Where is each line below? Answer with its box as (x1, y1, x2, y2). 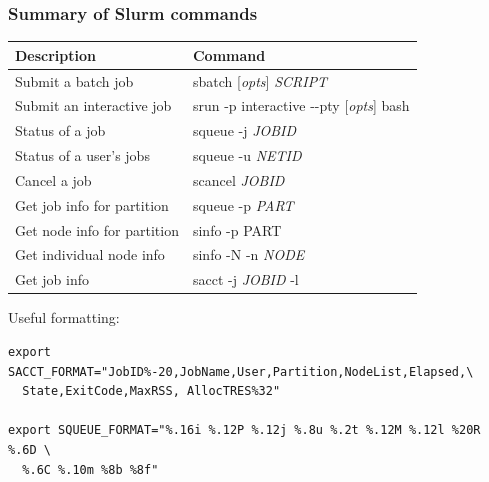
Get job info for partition (15, 194, 169, 215)
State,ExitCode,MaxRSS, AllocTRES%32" (22, 384, 281, 399)
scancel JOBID (192, 169, 285, 190)
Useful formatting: (8, 307, 120, 328)
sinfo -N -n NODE (192, 244, 305, 265)
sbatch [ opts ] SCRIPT (192, 70, 328, 91)
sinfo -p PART (192, 219, 282, 240)
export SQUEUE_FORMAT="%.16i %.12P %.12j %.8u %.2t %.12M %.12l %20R (8, 423, 481, 438)
